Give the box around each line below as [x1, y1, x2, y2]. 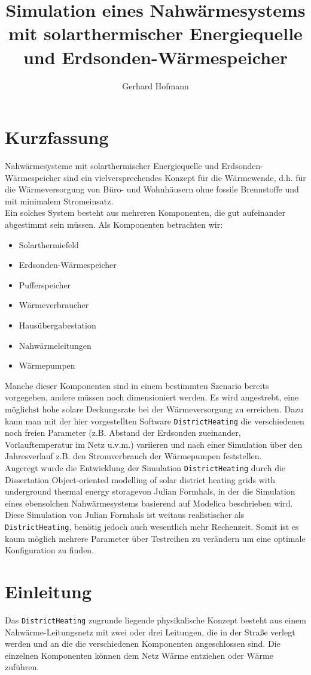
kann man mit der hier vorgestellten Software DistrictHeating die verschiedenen [5, 414, 304, 427]
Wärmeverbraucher [19, 299, 89, 311]
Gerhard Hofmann [122, 79, 189, 92]
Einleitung [5, 579, 92, 604]
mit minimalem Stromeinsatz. [5, 194, 114, 207]
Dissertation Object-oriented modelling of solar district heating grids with [5, 473, 275, 486]
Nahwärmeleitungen [19, 339, 92, 351]
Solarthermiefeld [19, 238, 79, 251]
